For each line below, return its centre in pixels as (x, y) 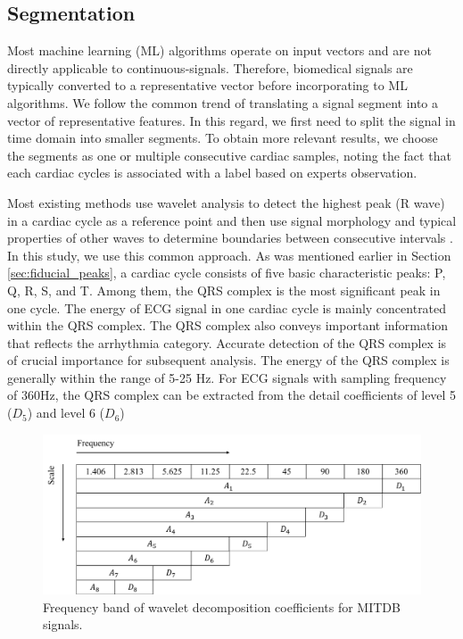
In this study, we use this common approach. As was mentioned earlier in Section (229, 255)
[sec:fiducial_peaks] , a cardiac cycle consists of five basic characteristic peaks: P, (227, 273)
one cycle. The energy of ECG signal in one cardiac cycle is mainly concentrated (227, 307)
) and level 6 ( (66, 413)
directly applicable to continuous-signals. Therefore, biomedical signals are (210, 67)
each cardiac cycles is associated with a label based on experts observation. (212, 173)
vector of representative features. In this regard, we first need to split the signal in (231, 120)
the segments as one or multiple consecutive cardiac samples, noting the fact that (229, 155)
